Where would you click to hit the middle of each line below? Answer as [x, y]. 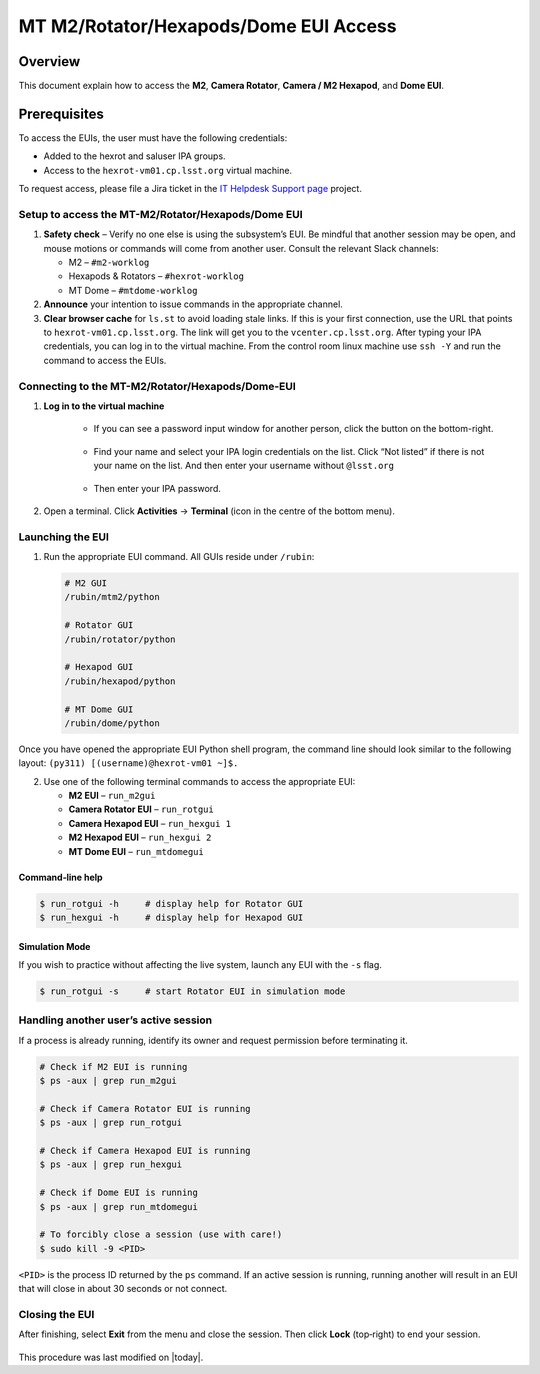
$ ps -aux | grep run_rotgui [111, 1123]
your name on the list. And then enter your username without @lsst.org [244, 466]
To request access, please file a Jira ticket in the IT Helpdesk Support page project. [190, 189]
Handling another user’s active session [115, 1020]
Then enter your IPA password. [157, 488]
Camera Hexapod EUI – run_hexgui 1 [150, 823]
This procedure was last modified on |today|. [111, 1357]
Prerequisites [61, 113]
